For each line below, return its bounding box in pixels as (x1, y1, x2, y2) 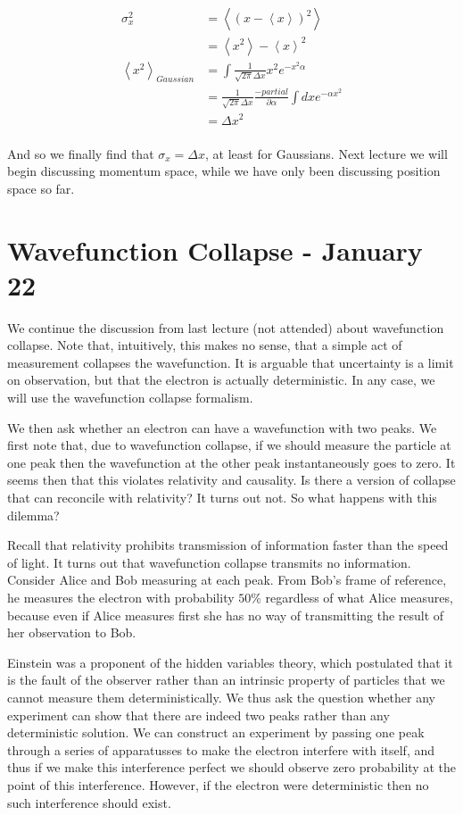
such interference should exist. (7, 793, 171, 811)
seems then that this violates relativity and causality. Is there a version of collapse (7, 470, 456, 489)
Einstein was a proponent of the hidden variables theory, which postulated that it (7, 653, 453, 671)
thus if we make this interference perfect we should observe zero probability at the (7, 758, 456, 777)
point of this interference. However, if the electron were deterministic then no (7, 775, 429, 794)
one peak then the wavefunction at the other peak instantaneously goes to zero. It (7, 453, 456, 471)
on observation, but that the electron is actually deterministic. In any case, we (7, 370, 435, 389)
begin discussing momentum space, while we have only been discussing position (7, 162, 441, 180)
